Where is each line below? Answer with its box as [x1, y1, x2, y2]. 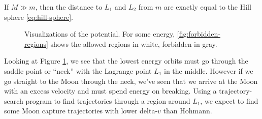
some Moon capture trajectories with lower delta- [4, 105, 158, 116]
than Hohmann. [163, 105, 212, 116]
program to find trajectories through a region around [25, 95, 190, 106]
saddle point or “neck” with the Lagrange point [4, 65, 152, 76]
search [4, 95, 23, 106]
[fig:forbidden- [177, 28, 220, 39]
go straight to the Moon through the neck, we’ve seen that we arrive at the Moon [4, 75, 258, 86]
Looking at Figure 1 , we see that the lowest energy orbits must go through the [4, 55, 248, 66]
